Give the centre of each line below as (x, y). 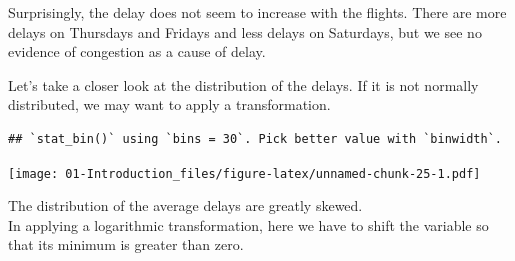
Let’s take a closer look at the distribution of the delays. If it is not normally (243, 84)
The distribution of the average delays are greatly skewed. (185, 205)
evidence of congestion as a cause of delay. (137, 51)
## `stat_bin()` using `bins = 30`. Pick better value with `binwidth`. (255, 138)
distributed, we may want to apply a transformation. (169, 104)
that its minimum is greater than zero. (126, 244)
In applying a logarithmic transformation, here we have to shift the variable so (248, 224)
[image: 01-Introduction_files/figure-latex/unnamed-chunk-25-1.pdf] (244, 173)
